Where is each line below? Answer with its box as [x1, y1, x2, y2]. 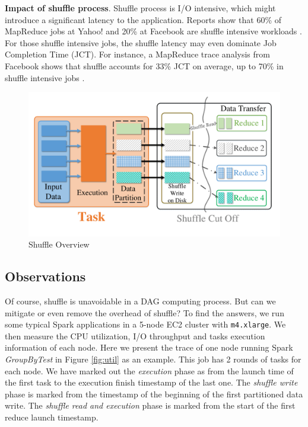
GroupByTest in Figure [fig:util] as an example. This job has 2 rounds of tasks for [5, 353, 301, 365]
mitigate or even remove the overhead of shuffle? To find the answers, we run [5, 306, 284, 319]
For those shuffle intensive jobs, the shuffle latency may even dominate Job [5, 36, 277, 49]
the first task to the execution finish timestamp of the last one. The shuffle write [5, 376, 298, 389]
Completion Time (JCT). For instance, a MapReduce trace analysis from [5, 48, 270, 60]
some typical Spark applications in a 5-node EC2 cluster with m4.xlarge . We [5, 318, 286, 330]
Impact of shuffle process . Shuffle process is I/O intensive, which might [5, 2, 276, 14]
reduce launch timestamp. [5, 411, 99, 423]
